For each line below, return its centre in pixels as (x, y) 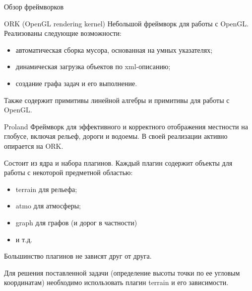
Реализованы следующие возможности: (63, 33)
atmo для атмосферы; (48, 206)
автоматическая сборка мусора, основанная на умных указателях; (114, 49)
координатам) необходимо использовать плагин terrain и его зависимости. (116, 282)
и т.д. (24, 239)
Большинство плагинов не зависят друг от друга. (78, 256)
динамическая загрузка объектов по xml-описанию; (93, 66)
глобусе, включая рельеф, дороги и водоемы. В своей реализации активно (116, 136)
